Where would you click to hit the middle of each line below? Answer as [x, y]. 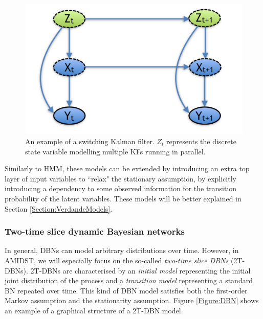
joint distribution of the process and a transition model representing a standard [129, 280]
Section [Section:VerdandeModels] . [59, 208]
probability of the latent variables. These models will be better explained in [123, 198]
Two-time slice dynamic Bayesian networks [95, 231]
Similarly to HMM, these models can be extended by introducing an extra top [127, 168]
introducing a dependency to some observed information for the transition [121, 188]
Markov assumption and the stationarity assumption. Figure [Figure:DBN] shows [132, 300]
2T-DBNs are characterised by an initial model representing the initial [140, 270]
